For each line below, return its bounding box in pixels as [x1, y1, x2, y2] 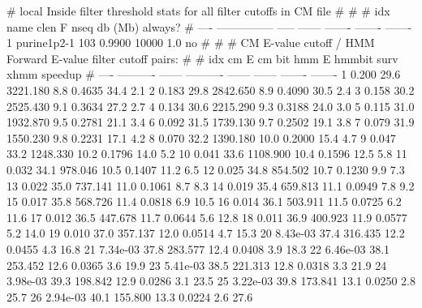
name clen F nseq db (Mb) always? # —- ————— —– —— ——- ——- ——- [6, 18, 412, 35]
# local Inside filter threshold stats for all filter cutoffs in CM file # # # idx [6, 2, 390, 19]
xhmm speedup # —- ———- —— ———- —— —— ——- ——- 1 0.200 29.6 [6, 66, 401, 83]
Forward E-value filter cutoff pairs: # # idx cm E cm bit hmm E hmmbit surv [6, 49, 398, 66]
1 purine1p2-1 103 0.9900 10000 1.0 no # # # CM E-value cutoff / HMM [6, 34, 375, 51]
